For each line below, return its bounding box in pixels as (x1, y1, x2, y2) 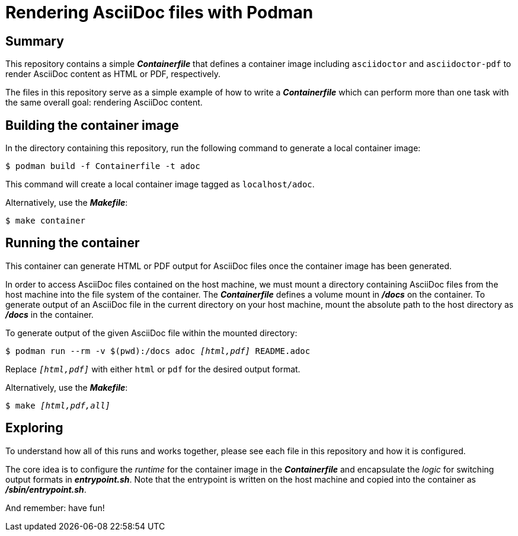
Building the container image (5, 117, 179, 133)
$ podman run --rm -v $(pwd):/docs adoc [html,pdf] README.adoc (5, 346, 311, 356)
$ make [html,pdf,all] (5, 400, 111, 410)
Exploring (5, 420, 63, 436)
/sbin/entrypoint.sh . (5, 484, 87, 494)
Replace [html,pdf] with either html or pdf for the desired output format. (5, 363, 300, 374)
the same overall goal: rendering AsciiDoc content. (5, 97, 203, 108)
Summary (5, 33, 64, 49)
